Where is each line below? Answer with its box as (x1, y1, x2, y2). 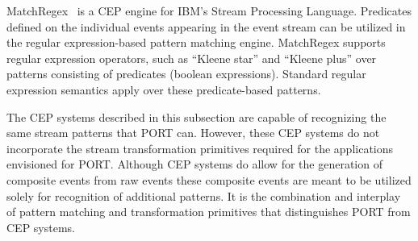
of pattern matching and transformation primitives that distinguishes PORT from (6, 203, 411, 220)
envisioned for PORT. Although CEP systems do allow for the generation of (6, 156, 382, 172)
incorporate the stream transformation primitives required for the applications (6, 139, 394, 156)
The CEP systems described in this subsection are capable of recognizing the (6, 108, 387, 125)
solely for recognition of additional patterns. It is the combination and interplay (6, 187, 401, 204)
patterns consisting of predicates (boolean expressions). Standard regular (6, 65, 366, 82)
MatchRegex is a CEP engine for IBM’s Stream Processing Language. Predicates (6, 2, 412, 19)
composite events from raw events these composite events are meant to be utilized (6, 171, 412, 188)
